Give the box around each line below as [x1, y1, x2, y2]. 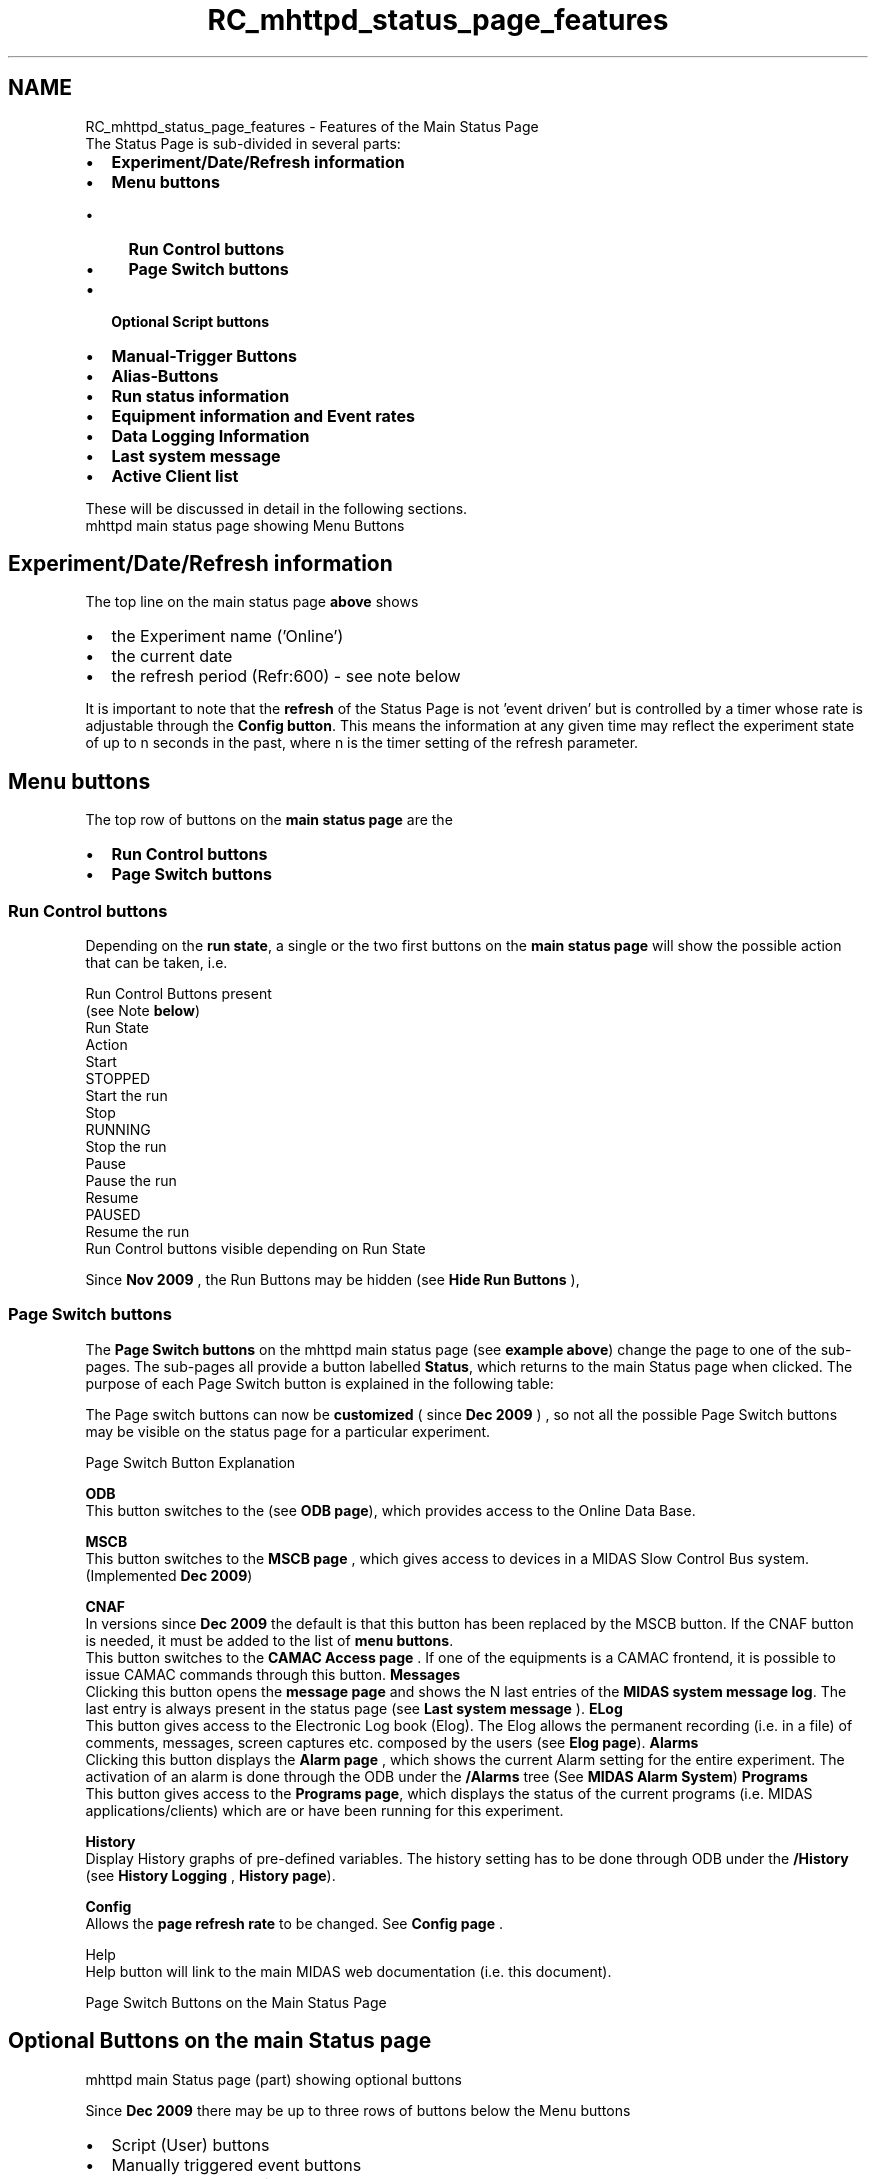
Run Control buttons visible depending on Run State [85, 1240, 426, 1258]
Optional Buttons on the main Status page [8, 2028, 432, 2054]
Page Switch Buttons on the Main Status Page [85, 1993, 387, 2011]
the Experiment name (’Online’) [111, 626, 344, 647]
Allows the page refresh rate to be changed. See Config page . [85, 1914, 504, 1932]
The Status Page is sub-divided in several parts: [85, 134, 401, 152]
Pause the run [85, 1172, 177, 1190]
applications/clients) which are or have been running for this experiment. [85, 1801, 564, 1819]
